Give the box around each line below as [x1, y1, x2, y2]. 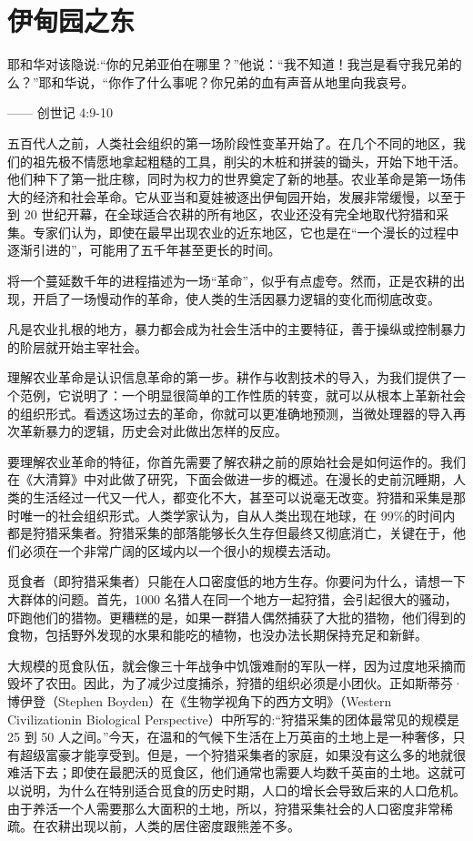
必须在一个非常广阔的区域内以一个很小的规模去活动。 [19, 541, 338, 560]
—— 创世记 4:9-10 [7, 103, 113, 122]
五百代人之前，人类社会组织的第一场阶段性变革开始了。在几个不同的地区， [7, 133, 453, 152]
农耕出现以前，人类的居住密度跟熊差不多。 [45, 816, 300, 836]
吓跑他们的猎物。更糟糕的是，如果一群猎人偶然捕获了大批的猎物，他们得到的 [7, 607, 466, 626]
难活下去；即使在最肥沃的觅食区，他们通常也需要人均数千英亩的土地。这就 [7, 763, 453, 782]
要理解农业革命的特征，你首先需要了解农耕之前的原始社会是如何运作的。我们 [7, 451, 466, 471]
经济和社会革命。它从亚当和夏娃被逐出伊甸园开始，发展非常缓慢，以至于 [32, 187, 466, 206]
